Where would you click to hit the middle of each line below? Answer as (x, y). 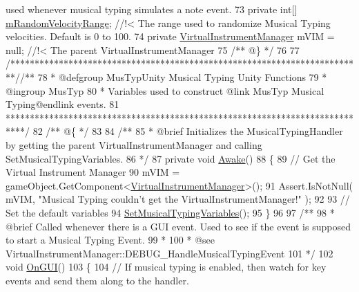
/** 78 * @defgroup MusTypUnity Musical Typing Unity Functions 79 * (174, 76)
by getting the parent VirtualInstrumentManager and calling (134, 144)
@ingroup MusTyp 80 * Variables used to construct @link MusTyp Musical (165, 90)
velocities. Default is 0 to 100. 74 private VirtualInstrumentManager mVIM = (170, 36)
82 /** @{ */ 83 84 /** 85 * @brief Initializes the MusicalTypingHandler (188, 131)
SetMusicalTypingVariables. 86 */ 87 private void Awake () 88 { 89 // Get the (171, 158)
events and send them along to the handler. (97, 280)
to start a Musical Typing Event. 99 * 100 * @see (110, 240)
